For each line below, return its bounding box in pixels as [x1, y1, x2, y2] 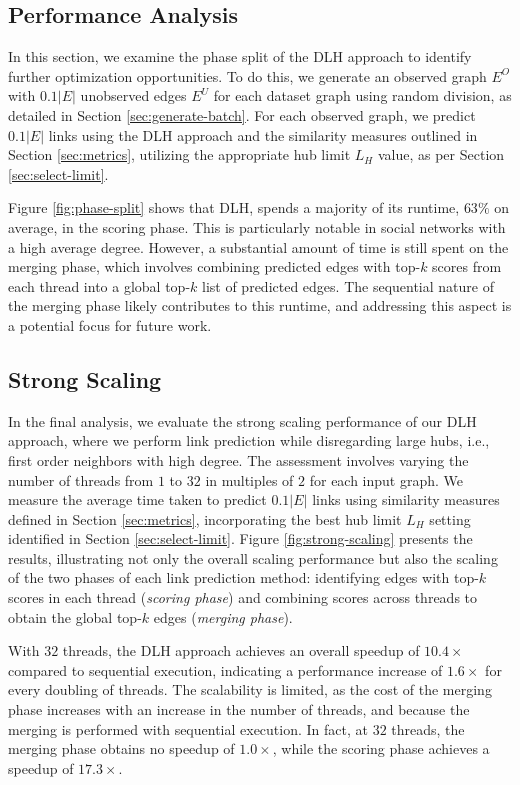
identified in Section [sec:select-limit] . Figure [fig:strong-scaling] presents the [8, 528, 473, 549]
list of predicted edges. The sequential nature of [202, 275, 494, 296]
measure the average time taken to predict [8, 489, 267, 510]
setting [429, 508, 471, 529]
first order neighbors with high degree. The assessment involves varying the [8, 449, 469, 470]
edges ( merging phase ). [153, 606, 293, 627]
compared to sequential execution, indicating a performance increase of [8, 659, 443, 680]
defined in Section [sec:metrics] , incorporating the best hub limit [8, 508, 402, 529]
